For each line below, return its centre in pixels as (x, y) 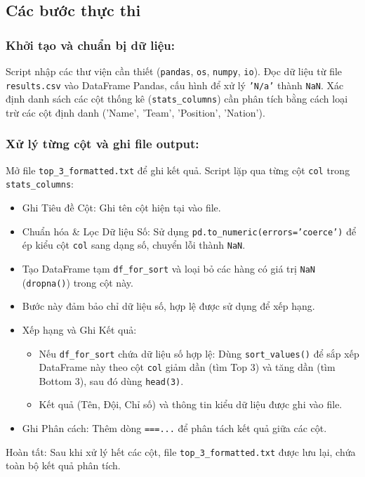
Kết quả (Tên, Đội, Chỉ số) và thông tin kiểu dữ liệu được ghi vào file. (191, 404)
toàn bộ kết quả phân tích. (63, 465)
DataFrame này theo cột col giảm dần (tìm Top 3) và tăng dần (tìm (187, 367)
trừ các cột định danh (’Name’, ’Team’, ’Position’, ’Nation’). (135, 112)
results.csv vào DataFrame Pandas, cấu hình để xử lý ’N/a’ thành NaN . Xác (175, 85)
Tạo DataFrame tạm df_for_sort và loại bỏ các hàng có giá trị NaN (169, 268)
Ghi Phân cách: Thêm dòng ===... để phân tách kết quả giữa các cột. (174, 428)
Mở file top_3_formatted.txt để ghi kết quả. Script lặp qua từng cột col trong (178, 170)
